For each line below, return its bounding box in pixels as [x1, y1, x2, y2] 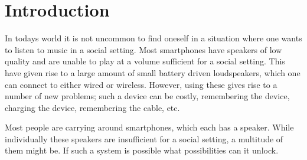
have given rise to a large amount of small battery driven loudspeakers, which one [5, 66, 301, 79]
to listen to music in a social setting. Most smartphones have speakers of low [5, 43, 282, 55]
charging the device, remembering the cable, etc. [5, 101, 180, 113]
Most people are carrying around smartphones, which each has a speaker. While [5, 121, 294, 133]
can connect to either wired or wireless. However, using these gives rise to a [5, 78, 277, 90]
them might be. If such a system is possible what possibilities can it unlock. [5, 144, 279, 156]
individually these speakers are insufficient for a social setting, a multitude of [5, 132, 283, 145]
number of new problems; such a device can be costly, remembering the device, [5, 90, 290, 102]
